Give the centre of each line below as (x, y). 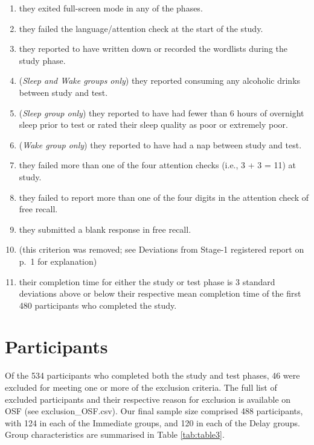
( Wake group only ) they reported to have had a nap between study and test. (160, 144)
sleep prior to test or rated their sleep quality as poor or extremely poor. (153, 125)
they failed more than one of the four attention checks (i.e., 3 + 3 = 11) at (158, 165)
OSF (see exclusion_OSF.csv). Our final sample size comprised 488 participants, (154, 411)
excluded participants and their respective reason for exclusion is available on (148, 399)
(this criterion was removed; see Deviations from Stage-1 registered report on (162, 249)
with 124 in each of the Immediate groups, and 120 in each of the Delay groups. (152, 422)
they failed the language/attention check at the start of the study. (141, 28)
